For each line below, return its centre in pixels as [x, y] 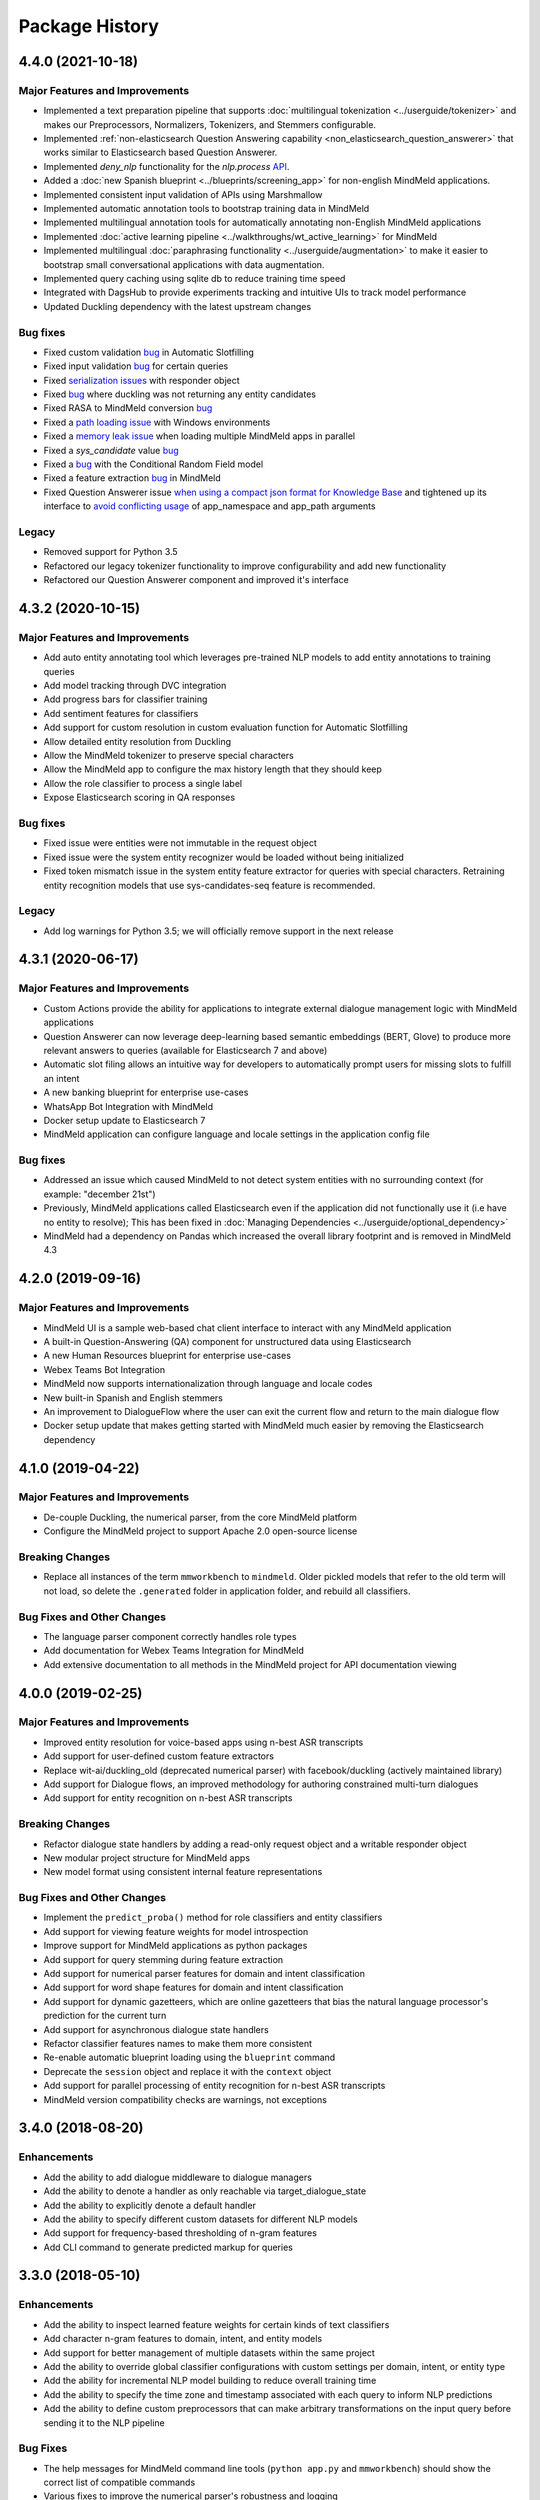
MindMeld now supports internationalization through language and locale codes [208, 1384]
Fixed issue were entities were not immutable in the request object [180, 843]
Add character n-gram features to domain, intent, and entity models [183, 2339]
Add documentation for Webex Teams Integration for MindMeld [174, 1651]
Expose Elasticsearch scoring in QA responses [139, 797]
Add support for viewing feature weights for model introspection [176, 1931]
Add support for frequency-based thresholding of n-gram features [180, 2233]
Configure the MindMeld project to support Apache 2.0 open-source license [200, 1531]
